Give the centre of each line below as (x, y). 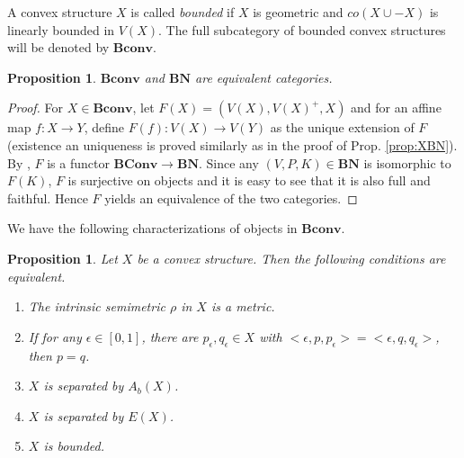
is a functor (78, 162)
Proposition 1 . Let (62, 258)
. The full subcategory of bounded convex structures (302, 29)
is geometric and (298, 12)
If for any (55, 336)
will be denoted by (58, 47)
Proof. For (36, 108)
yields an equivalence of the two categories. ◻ (231, 198)
